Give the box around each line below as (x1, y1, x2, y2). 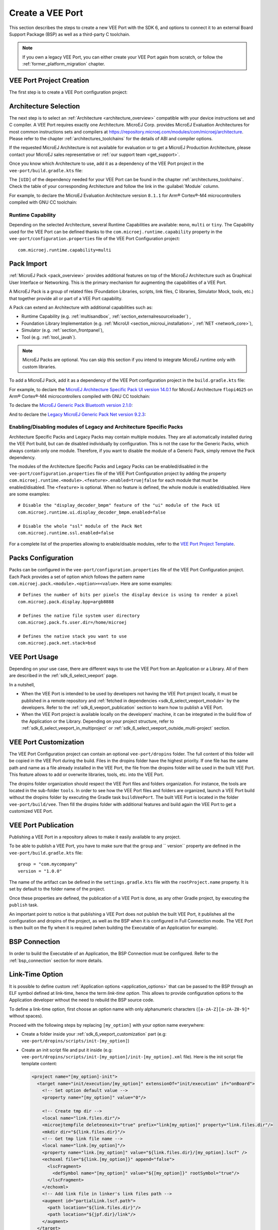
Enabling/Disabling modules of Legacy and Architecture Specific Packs (9, 424, 183, 430)
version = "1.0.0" (18, 868, 62, 874)
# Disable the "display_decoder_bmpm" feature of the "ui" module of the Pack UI (18, 502, 220, 508)
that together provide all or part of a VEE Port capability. (9, 295, 123, 301)
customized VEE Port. (9, 808, 54, 814)
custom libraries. (22, 364, 57, 369)
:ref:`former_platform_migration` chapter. (22, 61, 105, 67)
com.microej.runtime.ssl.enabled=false (18, 530, 114, 536)
